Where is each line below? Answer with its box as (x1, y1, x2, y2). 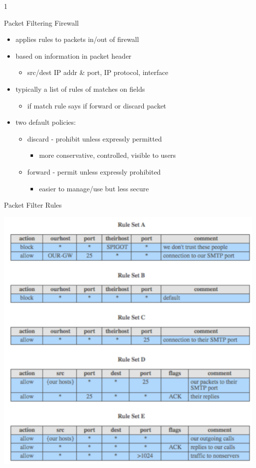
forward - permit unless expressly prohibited (27, 166, 161, 177)
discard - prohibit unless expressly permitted (27, 133, 162, 144)
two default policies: (15, 117, 76, 127)
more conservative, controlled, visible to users (39, 150, 176, 160)
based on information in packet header (15, 50, 131, 61)
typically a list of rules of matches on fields (15, 83, 145, 94)
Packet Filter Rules (4, 200, 62, 210)
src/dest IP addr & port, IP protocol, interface (27, 67, 168, 77)
